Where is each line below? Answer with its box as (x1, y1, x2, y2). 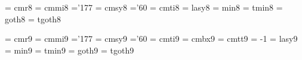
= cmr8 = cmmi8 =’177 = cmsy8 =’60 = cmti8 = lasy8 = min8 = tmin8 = (5, 1, 283, 13)
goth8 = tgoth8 (5, 12, 61, 25)
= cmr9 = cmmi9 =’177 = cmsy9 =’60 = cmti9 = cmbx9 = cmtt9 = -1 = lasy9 (5, 32, 298, 45)
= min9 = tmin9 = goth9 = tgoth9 (5, 44, 134, 56)
